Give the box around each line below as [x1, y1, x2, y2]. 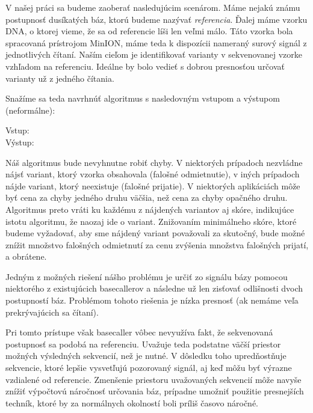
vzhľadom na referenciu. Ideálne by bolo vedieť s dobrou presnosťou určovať [5, 60, 285, 72]
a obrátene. [5, 250, 47, 263]
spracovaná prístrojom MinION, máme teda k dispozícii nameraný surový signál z [5, 36, 307, 49]
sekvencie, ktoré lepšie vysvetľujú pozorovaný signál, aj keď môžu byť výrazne [5, 361, 292, 374]
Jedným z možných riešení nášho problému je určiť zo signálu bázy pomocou [5, 270, 288, 283]
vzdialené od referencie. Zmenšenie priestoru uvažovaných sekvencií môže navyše [5, 373, 302, 385]
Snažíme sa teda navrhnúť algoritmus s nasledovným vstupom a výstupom [5, 92, 280, 105]
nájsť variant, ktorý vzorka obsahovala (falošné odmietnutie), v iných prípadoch [5, 168, 300, 180]
